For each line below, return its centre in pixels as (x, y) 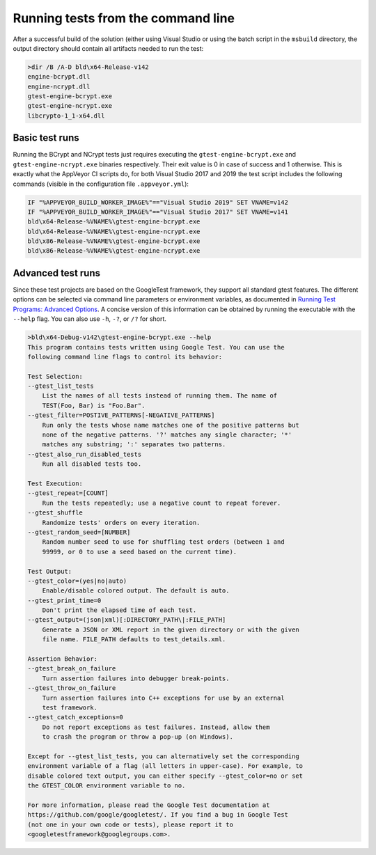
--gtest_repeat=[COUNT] (68, 493)
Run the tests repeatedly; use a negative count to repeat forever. (162, 503)
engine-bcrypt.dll (59, 77)
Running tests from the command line (124, 18)
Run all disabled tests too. (92, 464)
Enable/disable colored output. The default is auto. (136, 591)
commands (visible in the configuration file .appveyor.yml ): (101, 184)
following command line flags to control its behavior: (125, 356)
